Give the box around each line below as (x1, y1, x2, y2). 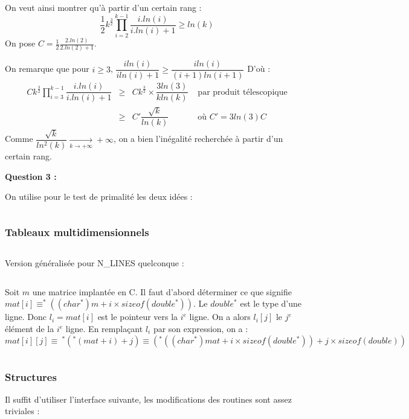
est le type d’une (240, 297, 301, 310)
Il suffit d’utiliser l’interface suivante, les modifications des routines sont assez (5, 392, 292, 405)
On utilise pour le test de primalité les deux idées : (5, 190, 193, 203)
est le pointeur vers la (97, 310, 178, 323)
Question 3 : (5, 170, 57, 182)
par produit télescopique (198, 88, 288, 97)
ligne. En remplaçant (65, 322, 143, 334)
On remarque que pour (5, 62, 89, 75)
